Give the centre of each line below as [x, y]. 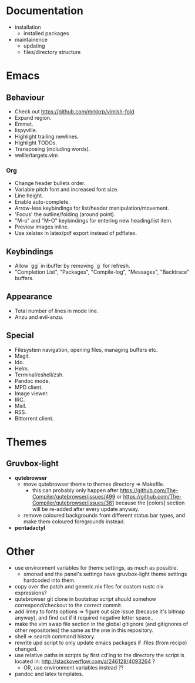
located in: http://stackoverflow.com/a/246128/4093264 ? [85, 661]
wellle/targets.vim [36, 155]
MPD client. [28, 387]
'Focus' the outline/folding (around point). [65, 214]
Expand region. [33, 117]
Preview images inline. [42, 227]
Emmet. [24, 124]
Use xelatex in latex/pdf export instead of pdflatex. [76, 233]
